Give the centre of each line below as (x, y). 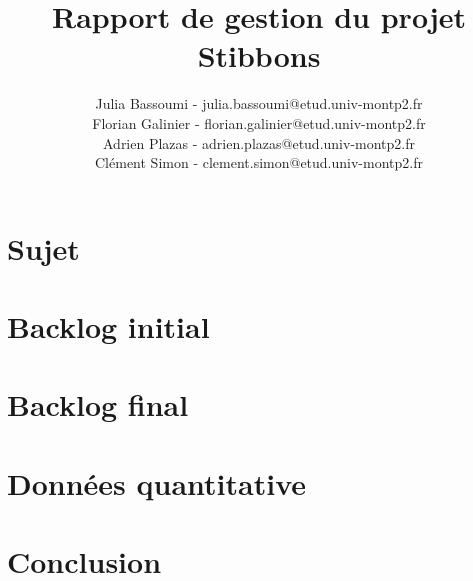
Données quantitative (156, 482)
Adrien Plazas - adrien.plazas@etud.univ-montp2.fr (259, 142)
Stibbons (259, 55)
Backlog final (98, 404)
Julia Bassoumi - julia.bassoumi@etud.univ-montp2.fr (259, 103)
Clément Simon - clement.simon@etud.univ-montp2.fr (259, 162)
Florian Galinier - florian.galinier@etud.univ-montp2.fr (259, 122)
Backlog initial (108, 326)
